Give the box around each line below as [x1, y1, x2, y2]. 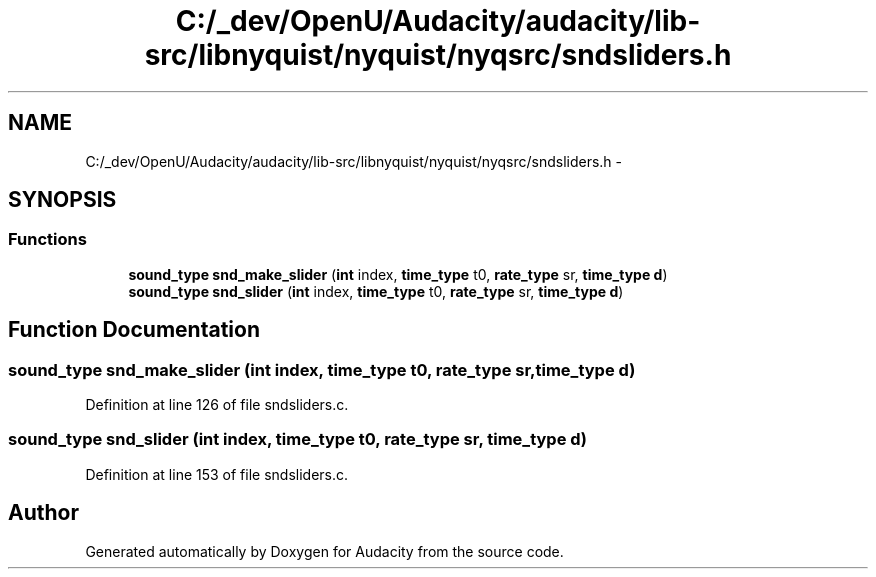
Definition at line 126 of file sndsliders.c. [85, 396, 349, 414]
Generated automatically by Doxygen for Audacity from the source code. [85, 542, 564, 560]
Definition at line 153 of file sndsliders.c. [85, 465, 349, 483]
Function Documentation [8, 317, 260, 343]
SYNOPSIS [8, 187, 117, 213]
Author [8, 500, 79, 526]
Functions [8, 229, 87, 250]
